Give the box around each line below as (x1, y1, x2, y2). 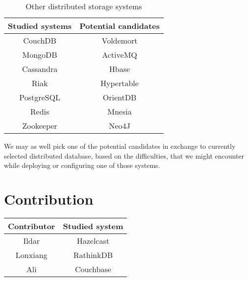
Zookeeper (22, 120, 57, 131)
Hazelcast (76, 234, 110, 246)
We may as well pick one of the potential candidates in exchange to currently (4, 141, 236, 151)
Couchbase (74, 263, 111, 275)
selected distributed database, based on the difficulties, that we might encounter (4, 150, 245, 161)
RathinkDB (73, 249, 113, 260)
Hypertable (100, 77, 139, 89)
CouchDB (23, 35, 56, 46)
